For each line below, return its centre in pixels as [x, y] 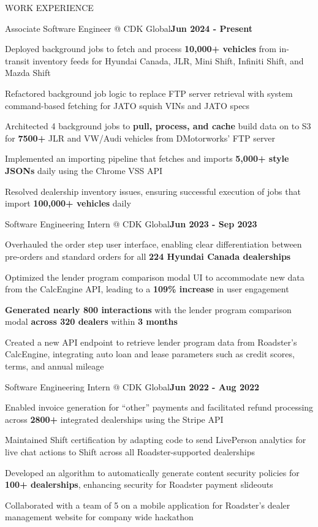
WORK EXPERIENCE [49, 7]
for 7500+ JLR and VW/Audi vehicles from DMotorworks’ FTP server [140, 138]
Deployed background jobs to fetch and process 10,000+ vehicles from [141, 49]
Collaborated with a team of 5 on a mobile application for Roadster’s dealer [148, 505]
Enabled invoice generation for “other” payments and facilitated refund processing [159, 407]
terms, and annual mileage [55, 366]
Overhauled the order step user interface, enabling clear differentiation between [153, 244]
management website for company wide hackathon [99, 517]
